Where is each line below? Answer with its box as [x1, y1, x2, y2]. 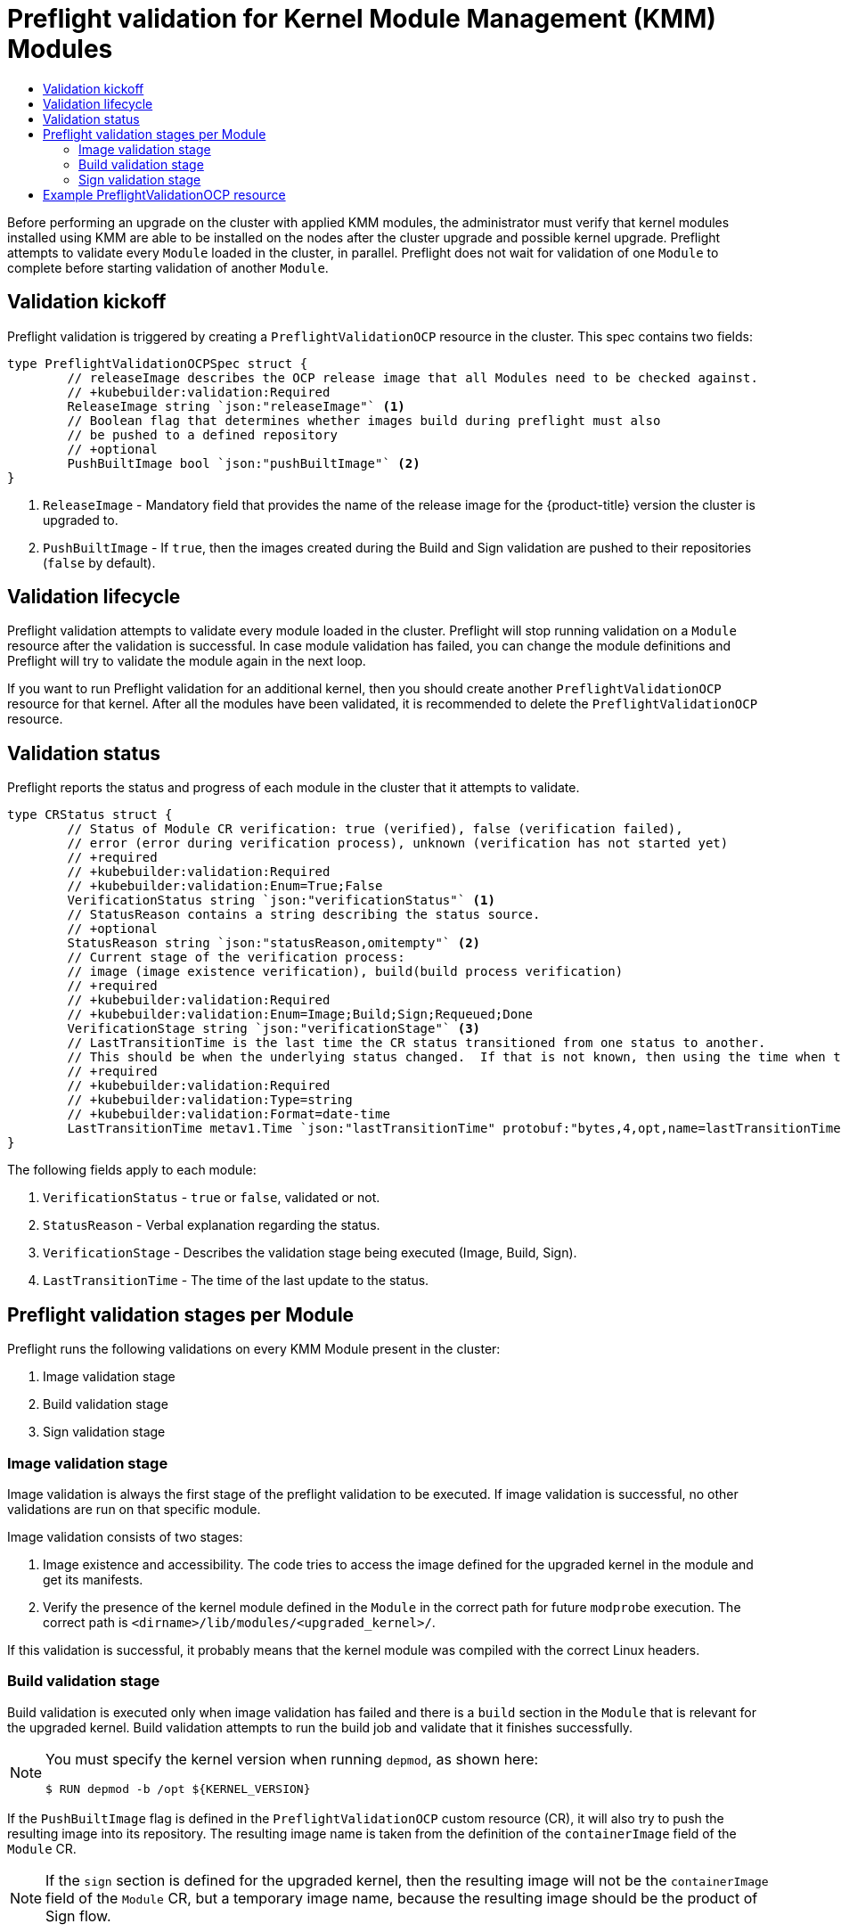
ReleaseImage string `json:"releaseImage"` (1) [67, 398, 405, 413]
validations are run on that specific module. [7, 1501, 261, 1517]
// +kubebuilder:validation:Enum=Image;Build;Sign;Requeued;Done [67, 1007, 534, 1022]
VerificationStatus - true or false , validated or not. [43, 1190, 380, 1206]
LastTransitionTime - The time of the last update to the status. [43, 1273, 429, 1289]
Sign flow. [45, 1906, 111, 1925]
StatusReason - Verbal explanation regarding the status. [43, 1217, 380, 1233]
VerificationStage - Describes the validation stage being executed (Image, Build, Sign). [43, 1245, 577, 1261]
